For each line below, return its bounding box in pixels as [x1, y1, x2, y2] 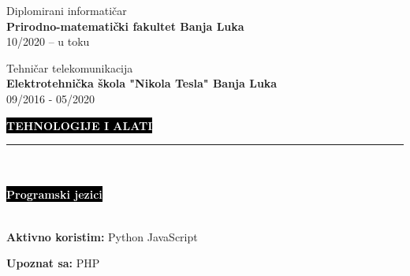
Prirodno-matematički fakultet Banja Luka [6, 17, 244, 34]
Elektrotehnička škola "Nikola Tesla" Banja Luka [6, 75, 278, 91]
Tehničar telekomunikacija [6, 59, 133, 76]
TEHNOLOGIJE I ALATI [6, 117, 153, 133]
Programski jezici [6, 186, 102, 203]
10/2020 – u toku [6, 33, 90, 50]
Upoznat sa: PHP [6, 255, 100, 271]
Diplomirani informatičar [6, 2, 127, 18]
